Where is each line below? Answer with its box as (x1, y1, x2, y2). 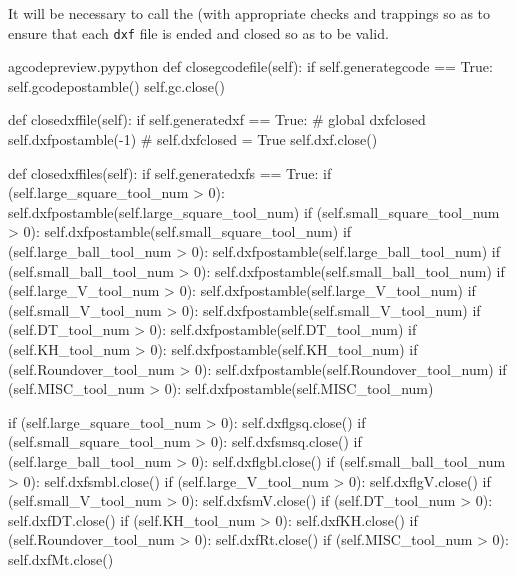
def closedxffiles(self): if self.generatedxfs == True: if (8, 162, 332, 183)
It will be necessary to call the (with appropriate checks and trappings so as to (8, 3, 491, 23)
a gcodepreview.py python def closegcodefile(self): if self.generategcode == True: (8, 56, 493, 77)
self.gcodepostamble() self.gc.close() (8, 75, 225, 96)
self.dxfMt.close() (8, 548, 114, 569)
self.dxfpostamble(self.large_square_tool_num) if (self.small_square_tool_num (8, 201, 500, 222)
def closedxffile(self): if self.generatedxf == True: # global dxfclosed (8, 109, 426, 130)
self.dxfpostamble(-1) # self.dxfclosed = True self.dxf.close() (8, 129, 378, 150)
